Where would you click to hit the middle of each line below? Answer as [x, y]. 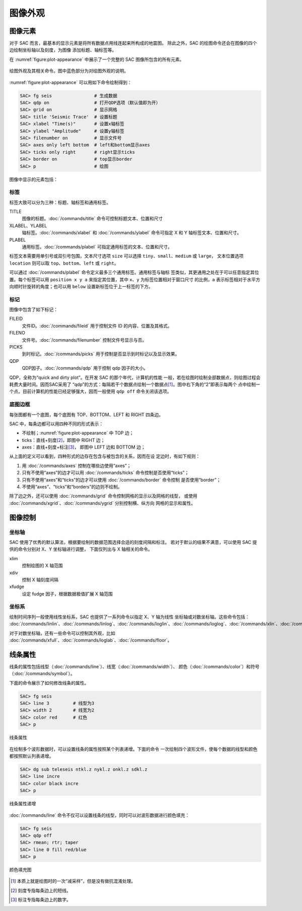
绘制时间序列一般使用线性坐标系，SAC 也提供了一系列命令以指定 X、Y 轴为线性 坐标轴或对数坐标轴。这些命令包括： [130, 617]
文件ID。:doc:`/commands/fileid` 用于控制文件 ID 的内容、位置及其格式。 [97, 326]
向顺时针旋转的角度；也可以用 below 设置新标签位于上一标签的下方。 [81, 286]
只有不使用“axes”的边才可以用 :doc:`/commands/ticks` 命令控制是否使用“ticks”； [105, 473]
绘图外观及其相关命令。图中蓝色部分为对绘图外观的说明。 [69, 71]
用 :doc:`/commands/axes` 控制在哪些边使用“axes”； [77, 466]
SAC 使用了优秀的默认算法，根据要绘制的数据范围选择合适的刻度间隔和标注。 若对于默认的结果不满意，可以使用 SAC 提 [133, 542]
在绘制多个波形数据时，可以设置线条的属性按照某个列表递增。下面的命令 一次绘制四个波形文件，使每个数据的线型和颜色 [133, 749]
